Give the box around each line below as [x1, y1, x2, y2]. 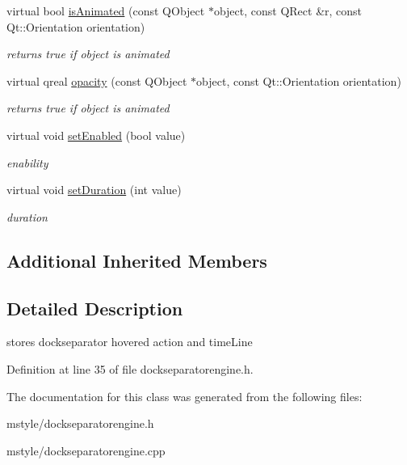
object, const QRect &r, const [213, 2, 363, 19]
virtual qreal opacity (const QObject [6, 72, 187, 89]
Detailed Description [6, 295, 183, 320]
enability [6, 154, 48, 171]
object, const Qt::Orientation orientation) [196, 72, 401, 89]
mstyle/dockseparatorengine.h [6, 415, 154, 432]
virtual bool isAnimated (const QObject [6, 2, 205, 19]
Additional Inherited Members [6, 247, 267, 273]
